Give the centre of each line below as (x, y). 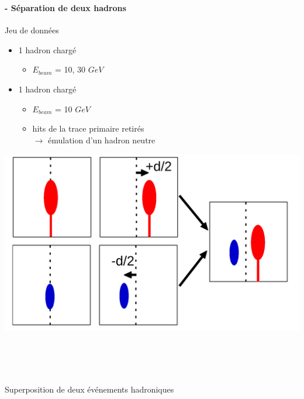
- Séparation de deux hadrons (65, 7)
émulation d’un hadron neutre (101, 140)
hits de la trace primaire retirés (88, 128)
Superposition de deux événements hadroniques (89, 389)
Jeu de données (32, 30)
